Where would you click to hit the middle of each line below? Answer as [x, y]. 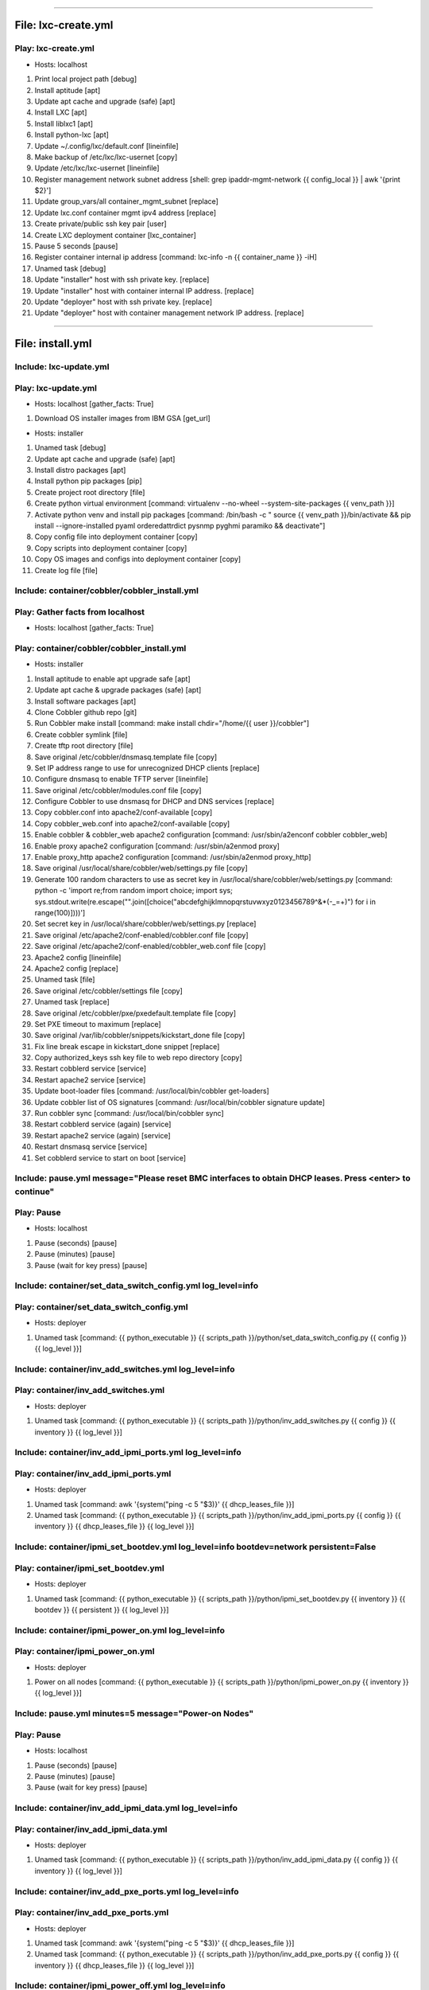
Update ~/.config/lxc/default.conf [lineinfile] [106, 146]
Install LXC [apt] [61, 112]
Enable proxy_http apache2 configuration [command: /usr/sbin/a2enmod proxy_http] [173, 857]
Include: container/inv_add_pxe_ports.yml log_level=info [127, 1891]
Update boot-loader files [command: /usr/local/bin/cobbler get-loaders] [152, 1091]
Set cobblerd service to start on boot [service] [110, 1157]
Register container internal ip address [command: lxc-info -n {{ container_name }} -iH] [176, 257]
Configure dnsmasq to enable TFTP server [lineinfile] [122, 779]
